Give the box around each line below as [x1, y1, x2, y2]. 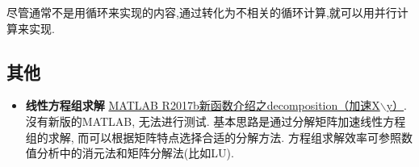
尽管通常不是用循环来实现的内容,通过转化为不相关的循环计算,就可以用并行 [6, 4, 397, 20]
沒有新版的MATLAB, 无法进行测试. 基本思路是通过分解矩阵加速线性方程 [25, 112, 406, 129]
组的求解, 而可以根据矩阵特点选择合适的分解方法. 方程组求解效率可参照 [25, 128, 401, 145]
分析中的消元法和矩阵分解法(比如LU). [36, 144, 234, 161]
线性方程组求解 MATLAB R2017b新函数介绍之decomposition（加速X [25, 97, 380, 114]
